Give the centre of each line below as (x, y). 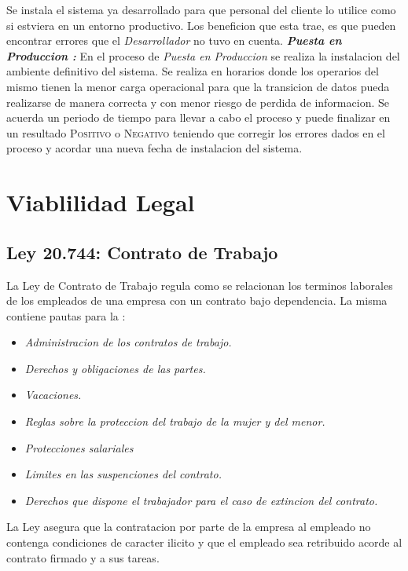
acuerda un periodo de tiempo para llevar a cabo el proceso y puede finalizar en (198, 117)
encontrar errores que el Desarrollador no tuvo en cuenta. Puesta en (174, 40)
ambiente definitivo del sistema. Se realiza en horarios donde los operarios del (193, 71)
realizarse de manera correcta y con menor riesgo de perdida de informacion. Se (198, 102)
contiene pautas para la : (66, 315)
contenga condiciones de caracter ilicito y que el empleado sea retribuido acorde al (204, 542)
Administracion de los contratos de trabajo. (128, 342)
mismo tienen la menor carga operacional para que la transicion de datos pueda (198, 86)
